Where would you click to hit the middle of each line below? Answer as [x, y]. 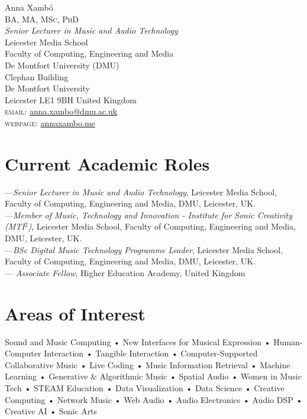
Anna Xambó [29, 7]
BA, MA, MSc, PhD [42, 19]
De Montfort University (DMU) [62, 65]
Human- [288, 341]
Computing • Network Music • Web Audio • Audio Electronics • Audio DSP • [154, 399]
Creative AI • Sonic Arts [51, 411]
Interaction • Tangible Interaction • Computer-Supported [151, 353]
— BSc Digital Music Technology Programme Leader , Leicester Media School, [144, 249]
